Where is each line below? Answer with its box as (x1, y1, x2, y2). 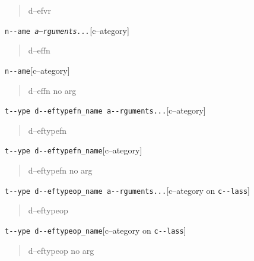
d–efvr (28, 4, 51, 16)
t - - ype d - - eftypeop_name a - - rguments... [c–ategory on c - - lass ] (5, 184, 250, 196)
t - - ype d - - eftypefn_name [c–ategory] (5, 144, 142, 156)
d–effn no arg (28, 84, 77, 96)
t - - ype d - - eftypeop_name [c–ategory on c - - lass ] (5, 224, 186, 236)
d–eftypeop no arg (28, 244, 94, 256)
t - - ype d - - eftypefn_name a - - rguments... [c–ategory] (5, 104, 206, 117)
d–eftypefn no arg (28, 164, 93, 176)
